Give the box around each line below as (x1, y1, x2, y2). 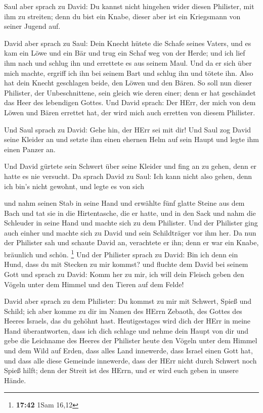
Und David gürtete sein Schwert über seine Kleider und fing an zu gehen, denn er (4, 161, 257, 171)
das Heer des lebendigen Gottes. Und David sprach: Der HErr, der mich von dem (4, 97, 256, 108)
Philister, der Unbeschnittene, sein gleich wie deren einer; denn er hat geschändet (4, 87, 256, 98)
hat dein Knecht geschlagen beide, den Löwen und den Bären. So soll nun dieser (4, 77, 252, 88)
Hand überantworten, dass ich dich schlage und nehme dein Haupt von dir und (4, 325, 248, 336)
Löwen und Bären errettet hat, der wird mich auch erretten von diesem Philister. (4, 107, 255, 117)
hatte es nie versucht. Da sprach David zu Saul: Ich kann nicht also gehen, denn (4, 170, 252, 181)
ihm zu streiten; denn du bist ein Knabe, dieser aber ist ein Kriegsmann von (4, 11, 241, 21)
